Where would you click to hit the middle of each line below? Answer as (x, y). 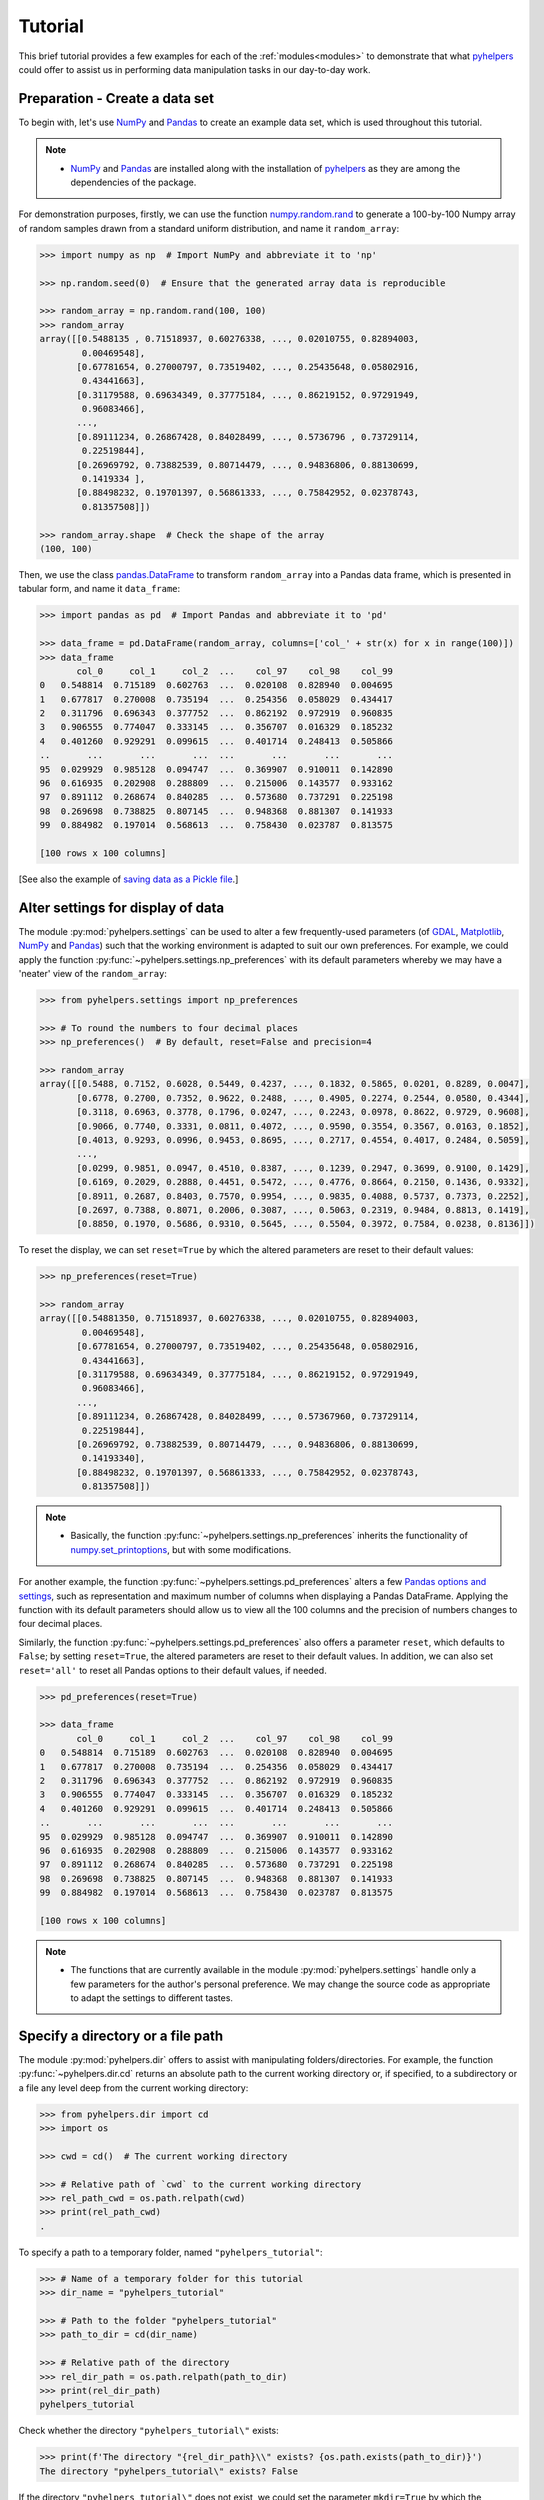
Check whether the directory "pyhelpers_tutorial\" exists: (148, 2431)
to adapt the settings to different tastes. (152, 1998)
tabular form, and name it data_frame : (99, 589)
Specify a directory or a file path (121, 2035)
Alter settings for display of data (121, 907)
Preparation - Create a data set (116, 98)
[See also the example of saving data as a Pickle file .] (128, 879)
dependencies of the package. (133, 182)
